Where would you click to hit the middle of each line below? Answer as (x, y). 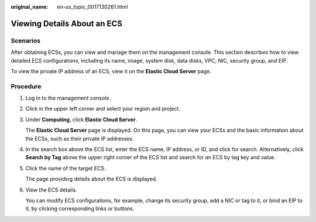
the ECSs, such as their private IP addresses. (80, 138)
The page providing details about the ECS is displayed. (91, 179)
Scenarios (26, 40)
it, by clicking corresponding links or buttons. (80, 209)
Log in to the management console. (68, 98)
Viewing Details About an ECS (67, 23)
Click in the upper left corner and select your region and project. (103, 109)
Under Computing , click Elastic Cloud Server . (81, 119)
